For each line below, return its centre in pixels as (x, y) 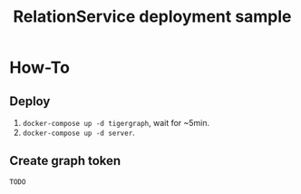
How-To (40, 68)
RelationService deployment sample (152, 17)
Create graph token (65, 161)
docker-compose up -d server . (79, 132)
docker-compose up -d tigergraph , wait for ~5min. (116, 123)
